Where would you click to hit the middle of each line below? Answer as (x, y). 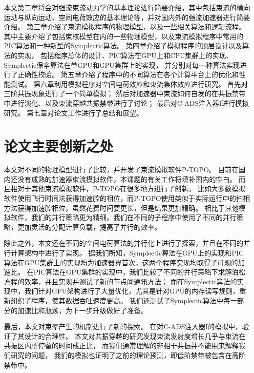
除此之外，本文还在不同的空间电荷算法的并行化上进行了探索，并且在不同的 (124, 243)
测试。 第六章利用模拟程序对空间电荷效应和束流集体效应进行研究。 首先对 (129, 84)
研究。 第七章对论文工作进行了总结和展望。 (74, 112)
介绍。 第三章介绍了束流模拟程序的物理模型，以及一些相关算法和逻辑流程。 (125, 27)
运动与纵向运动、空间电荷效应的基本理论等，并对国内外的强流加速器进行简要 (127, 17)
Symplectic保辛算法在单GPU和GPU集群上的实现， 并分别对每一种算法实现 (122, 65)
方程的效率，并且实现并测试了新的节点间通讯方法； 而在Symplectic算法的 (121, 281)
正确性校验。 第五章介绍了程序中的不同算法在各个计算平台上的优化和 (128, 74)
